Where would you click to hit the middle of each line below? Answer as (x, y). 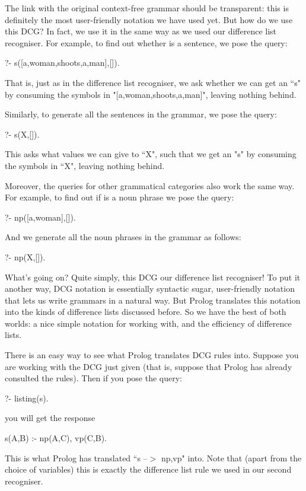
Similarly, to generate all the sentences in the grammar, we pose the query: (141, 114)
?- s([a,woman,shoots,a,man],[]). (62, 63)
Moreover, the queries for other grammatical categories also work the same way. (150, 185)
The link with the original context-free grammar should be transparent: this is (147, 8)
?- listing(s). (27, 398)
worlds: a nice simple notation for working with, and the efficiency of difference (148, 323)
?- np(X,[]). (25, 256)
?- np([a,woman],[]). (40, 217)
